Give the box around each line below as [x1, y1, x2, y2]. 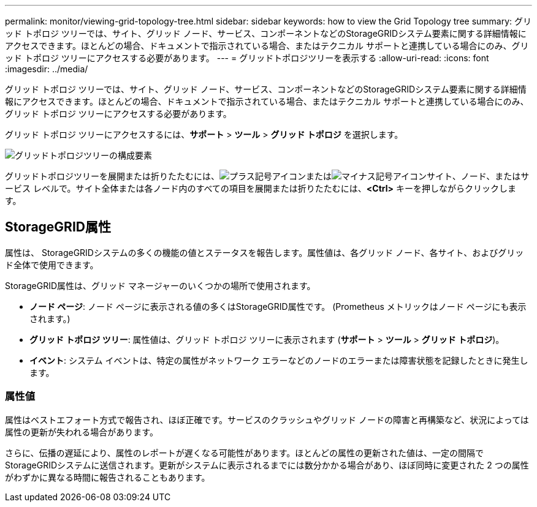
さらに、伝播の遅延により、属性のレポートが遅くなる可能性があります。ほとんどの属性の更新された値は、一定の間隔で [5, 447, 484, 458]
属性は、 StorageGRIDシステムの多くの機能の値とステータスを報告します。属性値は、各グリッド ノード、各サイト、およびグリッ [5, 247, 524, 258]
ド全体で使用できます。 [5, 259, 99, 270]
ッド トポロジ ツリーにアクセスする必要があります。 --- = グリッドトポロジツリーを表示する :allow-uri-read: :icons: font [5, 53, 489, 63]
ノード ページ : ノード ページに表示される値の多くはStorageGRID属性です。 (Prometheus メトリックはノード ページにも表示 [29, 301, 527, 312]
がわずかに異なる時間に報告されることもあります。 [5, 471, 210, 483]
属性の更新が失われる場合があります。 [5, 426, 158, 437]
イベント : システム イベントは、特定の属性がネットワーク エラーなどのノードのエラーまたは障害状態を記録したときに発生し [29, 355, 528, 366]
